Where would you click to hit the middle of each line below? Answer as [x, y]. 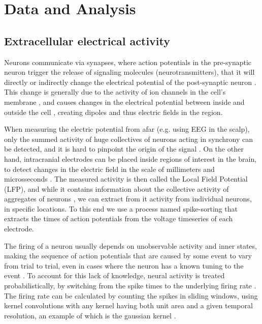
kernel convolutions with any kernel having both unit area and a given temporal [128, 305]
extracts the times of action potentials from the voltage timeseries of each [119, 218]
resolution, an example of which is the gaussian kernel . [90, 315]
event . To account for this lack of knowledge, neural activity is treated [114, 275]
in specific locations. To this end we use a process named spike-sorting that [121, 208]
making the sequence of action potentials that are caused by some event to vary [128, 256]
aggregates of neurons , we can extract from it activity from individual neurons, [128, 199]
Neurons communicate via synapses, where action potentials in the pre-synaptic [128, 62]
